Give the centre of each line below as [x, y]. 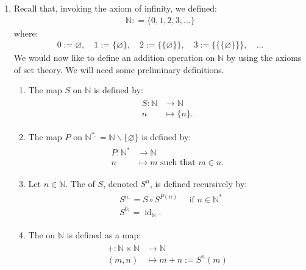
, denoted [120, 184]
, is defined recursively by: [198, 184]
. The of [80, 184]
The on [42, 235]
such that [178, 163]
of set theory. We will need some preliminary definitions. [119, 69]
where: [26, 33]
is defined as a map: [104, 235]
